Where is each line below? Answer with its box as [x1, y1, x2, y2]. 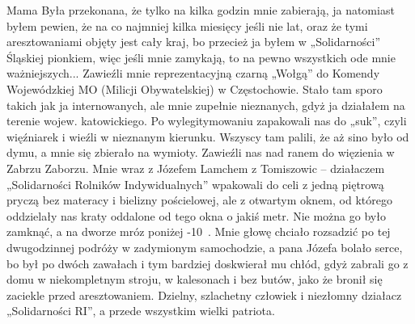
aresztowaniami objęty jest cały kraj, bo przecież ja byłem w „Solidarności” [6, 33, 381, 50]
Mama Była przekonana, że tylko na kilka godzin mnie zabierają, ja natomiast [6, 2, 395, 18]
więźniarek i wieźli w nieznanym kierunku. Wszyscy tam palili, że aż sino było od [6, 128, 409, 145]
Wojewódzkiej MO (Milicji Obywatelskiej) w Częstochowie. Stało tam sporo [6, 80, 383, 97]
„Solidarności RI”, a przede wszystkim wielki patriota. [6, 302, 275, 319]
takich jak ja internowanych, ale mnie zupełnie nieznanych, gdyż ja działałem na [6, 96, 405, 113]
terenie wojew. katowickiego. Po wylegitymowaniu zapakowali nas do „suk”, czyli [6, 112, 407, 129]
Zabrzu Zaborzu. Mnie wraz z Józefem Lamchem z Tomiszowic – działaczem [6, 159, 385, 176]
